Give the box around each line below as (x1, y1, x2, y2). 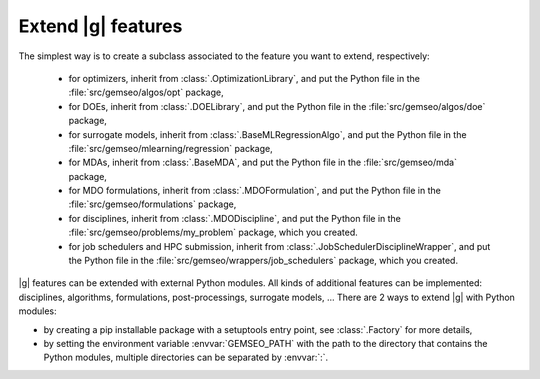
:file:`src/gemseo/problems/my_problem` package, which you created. (68, 226, 359, 239)
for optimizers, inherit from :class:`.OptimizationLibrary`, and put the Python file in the (68, 72, 420, 84)
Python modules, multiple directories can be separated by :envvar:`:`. (43, 351, 329, 364)
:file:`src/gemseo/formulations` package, (68, 198, 237, 210)
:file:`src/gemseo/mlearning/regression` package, (68, 142, 274, 154)
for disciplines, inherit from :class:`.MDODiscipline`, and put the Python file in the (68, 212, 402, 224)
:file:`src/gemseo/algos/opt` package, (68, 86, 224, 99)
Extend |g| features (18, 15, 183, 37)
